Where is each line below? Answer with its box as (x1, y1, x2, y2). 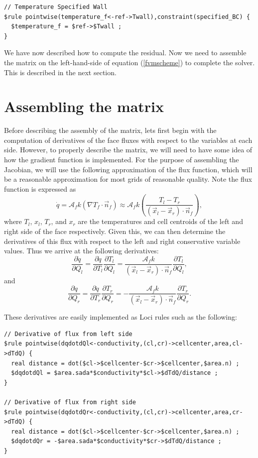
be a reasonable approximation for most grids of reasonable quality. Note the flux (4, 174, 252, 184)
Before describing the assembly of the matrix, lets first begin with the (4, 125, 217, 135)
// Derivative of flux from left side (4, 330, 132, 338)
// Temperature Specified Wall (4, 3, 108, 10)
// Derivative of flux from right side (4, 398, 136, 406)
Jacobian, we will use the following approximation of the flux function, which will (4, 164, 253, 174)
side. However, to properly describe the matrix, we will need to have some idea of (4, 144, 253, 155)
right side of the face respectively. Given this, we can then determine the (4, 226, 226, 236)
